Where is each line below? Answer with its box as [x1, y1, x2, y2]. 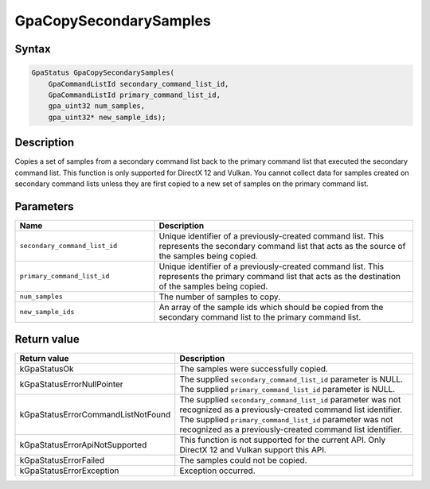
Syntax [14, 42, 51, 56]
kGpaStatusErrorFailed [19, 455, 105, 466]
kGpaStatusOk [19, 363, 75, 375]
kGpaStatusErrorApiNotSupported [19, 440, 147, 451]
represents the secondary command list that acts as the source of [158, 240, 406, 251]
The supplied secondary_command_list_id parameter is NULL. [179, 374, 404, 385]
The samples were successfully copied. [179, 363, 328, 375]
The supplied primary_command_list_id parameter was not [179, 414, 393, 425]
